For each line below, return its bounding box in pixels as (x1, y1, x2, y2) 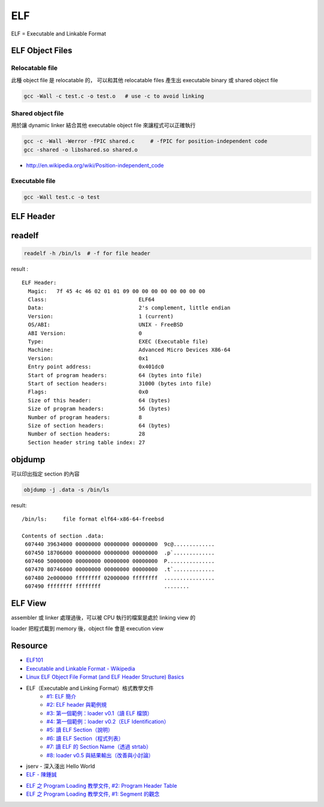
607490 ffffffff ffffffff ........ (25, 583, 190, 590)
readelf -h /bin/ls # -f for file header (23, 250, 151, 256)
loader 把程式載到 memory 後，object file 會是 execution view (11, 625, 164, 632)
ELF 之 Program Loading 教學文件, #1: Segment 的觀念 (26, 790, 160, 798)
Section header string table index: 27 (28, 439, 145, 446)
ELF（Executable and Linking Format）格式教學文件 (26, 685, 154, 692)
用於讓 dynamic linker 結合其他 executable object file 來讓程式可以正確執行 (11, 122, 196, 129)
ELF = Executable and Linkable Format (11, 30, 106, 37)
